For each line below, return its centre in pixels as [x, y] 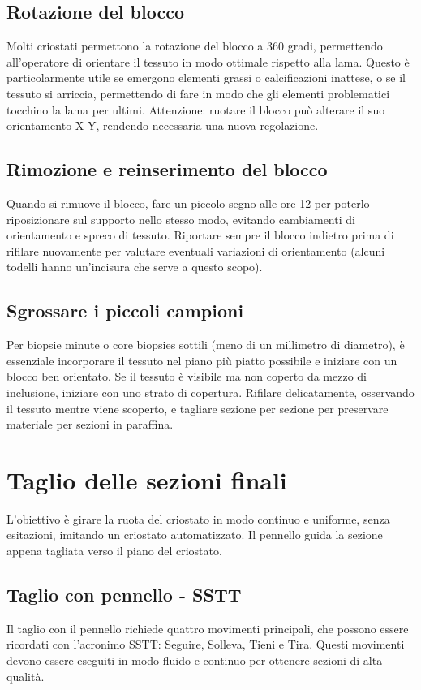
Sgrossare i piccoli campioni [125, 310]
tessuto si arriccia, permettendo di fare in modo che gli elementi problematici [198, 93]
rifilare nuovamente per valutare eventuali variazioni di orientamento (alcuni [196, 250]
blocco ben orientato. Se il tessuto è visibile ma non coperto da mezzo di [187, 376]
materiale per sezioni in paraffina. [90, 424]
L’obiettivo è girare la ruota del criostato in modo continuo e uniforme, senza [198, 518]
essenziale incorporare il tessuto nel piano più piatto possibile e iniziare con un [202, 360]
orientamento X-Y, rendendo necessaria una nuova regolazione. [163, 125]
